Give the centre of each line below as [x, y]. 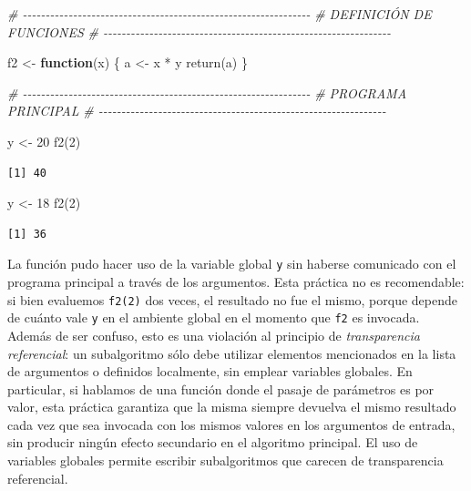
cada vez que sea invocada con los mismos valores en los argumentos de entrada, [231, 424]
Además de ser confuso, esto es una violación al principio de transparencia [214, 335]
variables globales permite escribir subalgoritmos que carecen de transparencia [225, 460]
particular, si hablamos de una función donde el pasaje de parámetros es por [221, 389]
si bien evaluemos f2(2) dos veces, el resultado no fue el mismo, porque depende [233, 299]
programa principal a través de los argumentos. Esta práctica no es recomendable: [236, 281]
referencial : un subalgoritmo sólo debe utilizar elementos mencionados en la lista [232, 353]
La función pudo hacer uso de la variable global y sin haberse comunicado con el [232, 264]
